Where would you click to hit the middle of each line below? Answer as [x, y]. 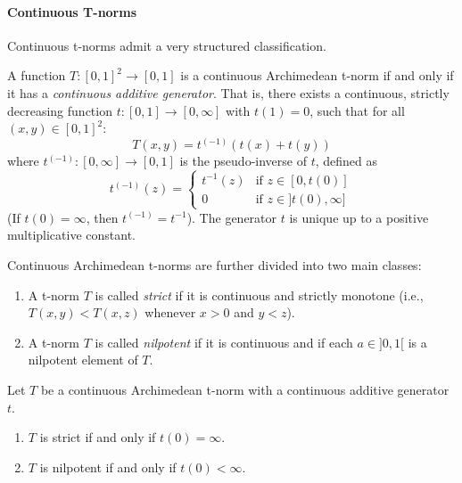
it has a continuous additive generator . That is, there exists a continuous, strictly [228, 92]
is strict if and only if [98, 437]
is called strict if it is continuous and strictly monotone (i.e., [259, 295]
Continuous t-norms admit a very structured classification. [167, 45]
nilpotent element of [83, 360]
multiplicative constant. [71, 235]
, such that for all [357, 110]
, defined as [346, 161]
